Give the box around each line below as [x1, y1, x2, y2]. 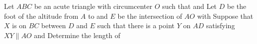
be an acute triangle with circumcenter [34, 1, 153, 11]
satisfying [206, 20, 235, 31]
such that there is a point [97, 20, 175, 31]
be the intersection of [117, 10, 182, 21]
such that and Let [162, 1, 217, 11]
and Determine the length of [34, 30, 121, 40]
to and [88, 10, 108, 21]
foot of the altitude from [4, 10, 79, 21]
